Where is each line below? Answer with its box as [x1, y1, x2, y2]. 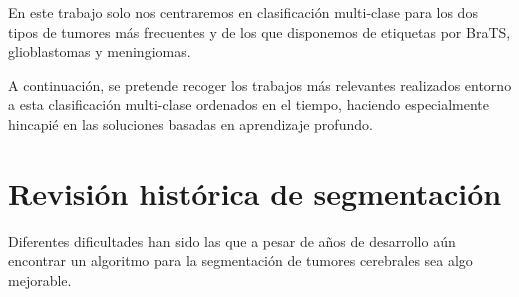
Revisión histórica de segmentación [8, 172, 502, 213]
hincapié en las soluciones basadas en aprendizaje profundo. [8, 113, 373, 134]
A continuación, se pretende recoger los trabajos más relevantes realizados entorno [8, 74, 512, 95]
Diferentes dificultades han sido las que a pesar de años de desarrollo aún [8, 230, 456, 251]
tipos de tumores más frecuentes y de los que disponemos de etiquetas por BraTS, [8, 21, 511, 42]
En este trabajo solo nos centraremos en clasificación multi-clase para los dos [8, 2, 478, 22]
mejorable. [8, 269, 72, 290]
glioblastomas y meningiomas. [8, 41, 191, 62]
